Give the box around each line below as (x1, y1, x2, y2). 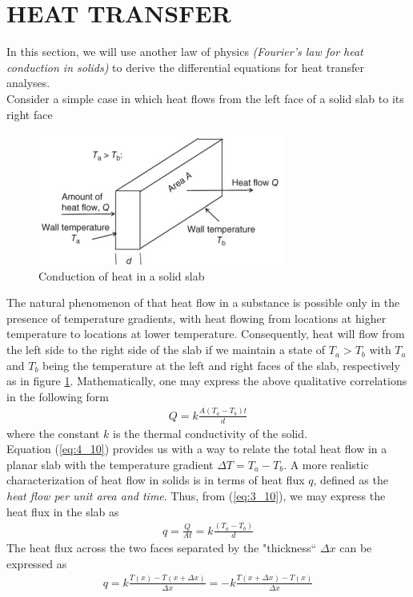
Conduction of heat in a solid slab (38, 267, 205, 284)
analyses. (6, 74, 50, 91)
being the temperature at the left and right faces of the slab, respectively (42, 356, 400, 373)
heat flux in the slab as (6, 503, 119, 519)
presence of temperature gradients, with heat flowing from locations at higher (6, 309, 387, 326)
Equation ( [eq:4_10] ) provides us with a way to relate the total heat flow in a (6, 440, 387, 457)
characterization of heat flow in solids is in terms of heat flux (6, 472, 305, 488)
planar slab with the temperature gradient (6, 456, 214, 472)
